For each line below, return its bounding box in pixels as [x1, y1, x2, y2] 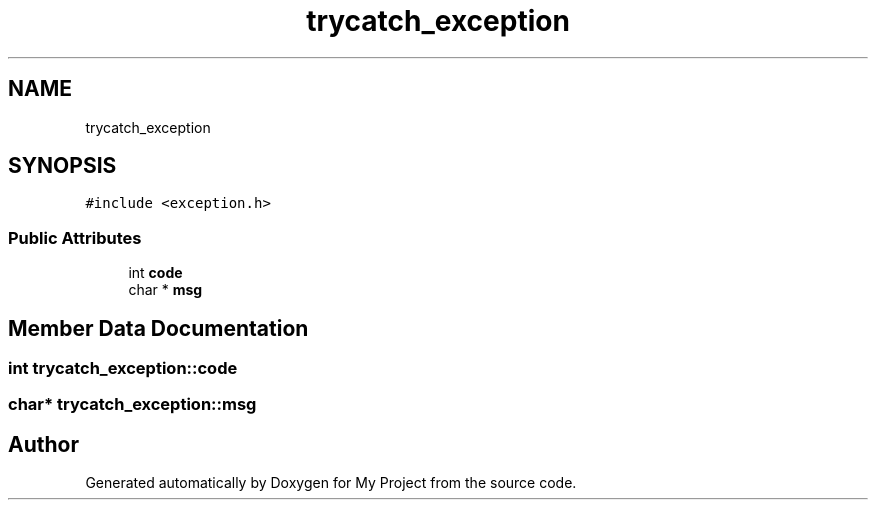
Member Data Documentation [8, 315, 309, 341]
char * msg [128, 281, 203, 299]
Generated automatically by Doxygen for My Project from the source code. [85, 474, 577, 492]
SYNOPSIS [8, 153, 117, 179]
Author [8, 431, 79, 457]
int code [128, 264, 183, 282]
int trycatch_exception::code [8, 358, 238, 379]
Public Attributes [8, 227, 142, 248]
